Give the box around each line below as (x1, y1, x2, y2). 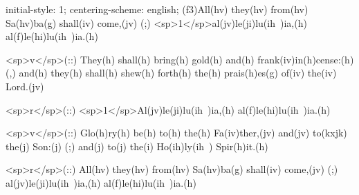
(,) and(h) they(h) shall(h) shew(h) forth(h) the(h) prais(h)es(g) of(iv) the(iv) (6, 65, 337, 80)
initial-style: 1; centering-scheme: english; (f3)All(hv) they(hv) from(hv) (6, 2, 309, 16)
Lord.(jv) (6, 79, 44, 93)
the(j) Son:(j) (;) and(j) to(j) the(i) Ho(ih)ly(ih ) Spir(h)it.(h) (6, 138, 268, 153)
